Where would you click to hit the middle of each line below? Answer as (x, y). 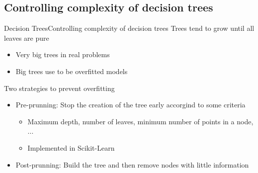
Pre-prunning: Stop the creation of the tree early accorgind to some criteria (130, 105)
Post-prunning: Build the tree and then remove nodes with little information (132, 164)
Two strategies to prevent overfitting (59, 88)
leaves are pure (27, 38)
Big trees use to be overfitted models (72, 71)
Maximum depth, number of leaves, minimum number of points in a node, (140, 121)
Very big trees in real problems (63, 54)
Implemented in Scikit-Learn (71, 147)
